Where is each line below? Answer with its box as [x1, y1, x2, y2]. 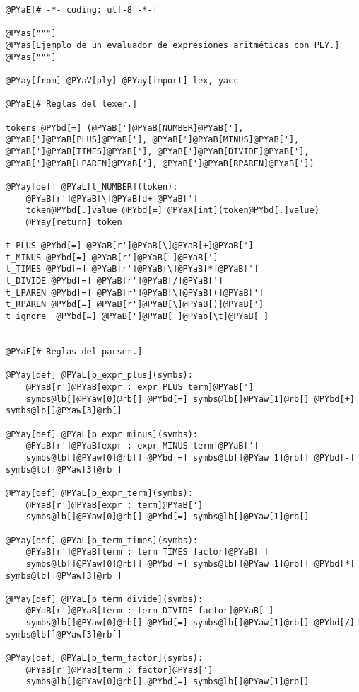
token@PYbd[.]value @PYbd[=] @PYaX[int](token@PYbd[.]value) [25, 205, 319, 216]
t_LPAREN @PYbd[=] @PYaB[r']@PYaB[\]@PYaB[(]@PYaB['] [6, 287, 264, 298]
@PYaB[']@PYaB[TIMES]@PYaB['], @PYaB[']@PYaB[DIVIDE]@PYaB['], [6, 146, 310, 156]
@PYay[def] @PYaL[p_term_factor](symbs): [6, 653, 204, 664]
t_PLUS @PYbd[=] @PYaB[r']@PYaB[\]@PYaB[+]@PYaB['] [6, 241, 254, 251]
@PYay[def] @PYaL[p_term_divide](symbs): [6, 594, 204, 604]
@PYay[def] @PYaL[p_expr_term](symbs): [6, 488, 193, 498]
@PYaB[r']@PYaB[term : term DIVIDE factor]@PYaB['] [25, 606, 274, 616]
